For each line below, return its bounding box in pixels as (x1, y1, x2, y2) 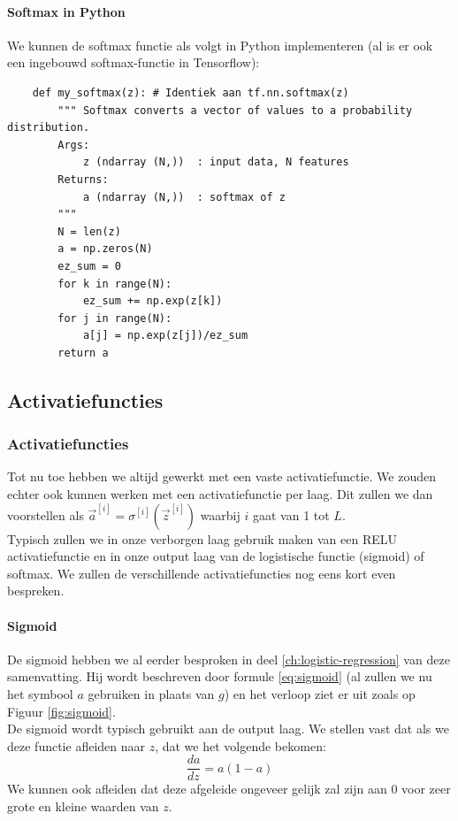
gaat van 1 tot (252, 505, 330, 524)
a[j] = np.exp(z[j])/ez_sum (82, 329, 248, 342)
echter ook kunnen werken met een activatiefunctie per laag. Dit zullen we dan (7, 485, 433, 503)
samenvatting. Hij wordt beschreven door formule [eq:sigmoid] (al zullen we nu (7, 667, 432, 686)
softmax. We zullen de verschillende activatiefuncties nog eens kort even (7, 564, 396, 582)
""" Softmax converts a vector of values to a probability (57, 104, 413, 117)
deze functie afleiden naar (7, 736, 145, 755)
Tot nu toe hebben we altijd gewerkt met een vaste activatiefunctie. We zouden (7, 467, 437, 486)
